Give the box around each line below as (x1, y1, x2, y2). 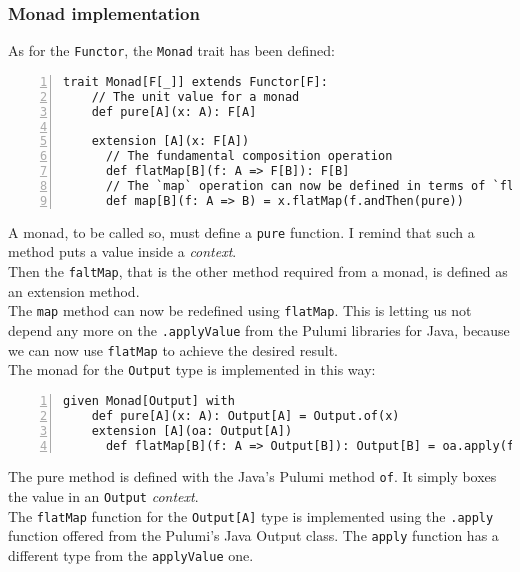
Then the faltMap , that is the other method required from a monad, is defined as (8, 261, 508, 281)
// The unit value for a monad (91, 89, 300, 104)
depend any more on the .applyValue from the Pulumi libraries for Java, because (8, 319, 510, 340)
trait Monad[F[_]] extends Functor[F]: (63, 74, 328, 89)
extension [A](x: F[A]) (91, 134, 250, 149)
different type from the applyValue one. (8, 545, 254, 565)
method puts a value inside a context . (8, 241, 237, 262)
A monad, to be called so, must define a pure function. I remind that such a (8, 221, 475, 242)
